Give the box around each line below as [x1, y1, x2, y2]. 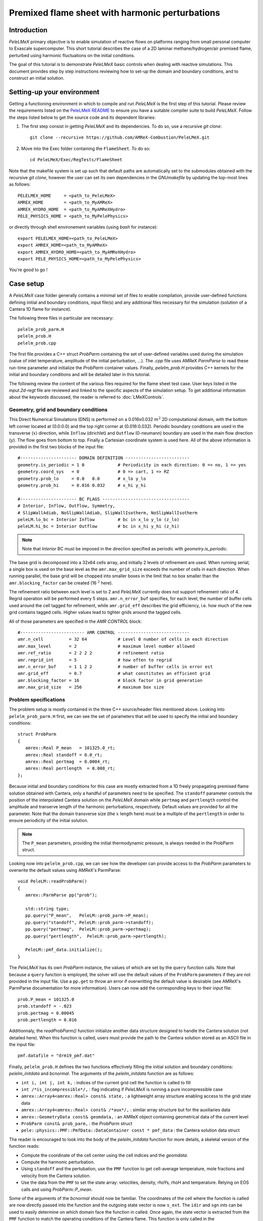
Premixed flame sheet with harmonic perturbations [9, 7, 220, 18]
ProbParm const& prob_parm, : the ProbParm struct [21, 1120, 132, 1126]
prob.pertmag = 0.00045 [18, 1010, 75, 1016]
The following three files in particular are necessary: [9, 315, 114, 321]
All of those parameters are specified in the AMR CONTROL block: [9, 618, 142, 624]
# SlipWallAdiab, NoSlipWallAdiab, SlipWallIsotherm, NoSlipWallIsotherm [18, 510, 198, 515]
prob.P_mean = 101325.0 [18, 996, 75, 1002]
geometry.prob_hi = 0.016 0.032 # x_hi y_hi [18, 483, 146, 488]
